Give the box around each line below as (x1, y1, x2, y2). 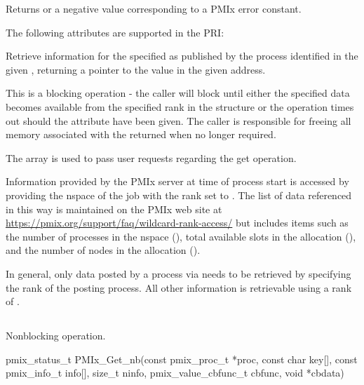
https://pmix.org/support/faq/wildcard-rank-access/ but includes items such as (6, 215, 349, 230)
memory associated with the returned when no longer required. (6, 127, 276, 142)
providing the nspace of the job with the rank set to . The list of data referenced (6, 187, 352, 202)
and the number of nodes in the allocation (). (6, 243, 201, 257)
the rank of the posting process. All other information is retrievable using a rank (6, 280, 352, 295)
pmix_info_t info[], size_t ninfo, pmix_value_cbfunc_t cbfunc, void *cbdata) (6, 365, 344, 380)
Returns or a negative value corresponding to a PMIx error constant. (6, 1, 302, 15)
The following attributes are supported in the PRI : (6, 25, 224, 39)
